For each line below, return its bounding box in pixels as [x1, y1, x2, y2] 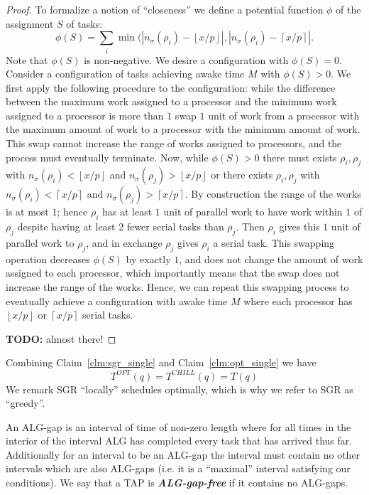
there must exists [263, 149, 337, 164]
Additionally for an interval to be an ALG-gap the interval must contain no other [6, 447, 360, 462]
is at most [6, 204, 49, 219]
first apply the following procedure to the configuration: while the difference [6, 80, 336, 95]
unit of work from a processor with [208, 107, 360, 122]
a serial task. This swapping [213, 235, 335, 250]
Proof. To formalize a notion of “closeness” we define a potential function [6, 2, 324, 16]
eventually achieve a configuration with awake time [6, 293, 228, 308]
